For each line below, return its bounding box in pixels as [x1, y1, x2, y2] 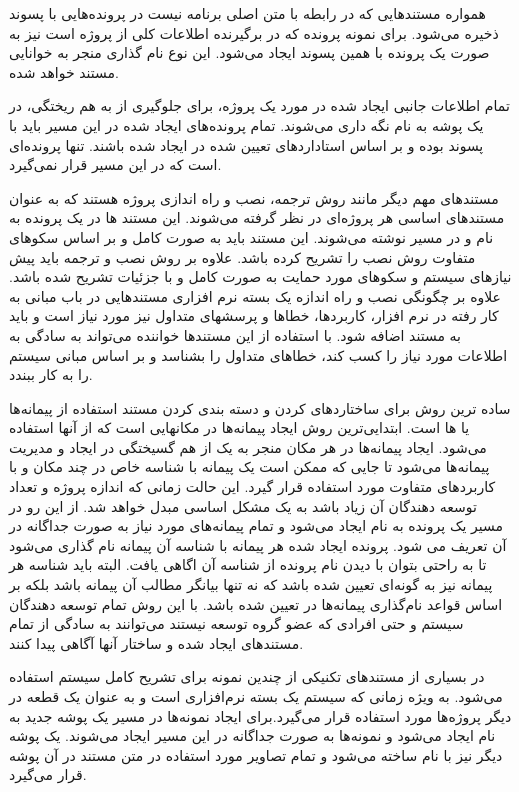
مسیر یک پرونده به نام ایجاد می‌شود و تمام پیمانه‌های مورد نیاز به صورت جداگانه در [9, 515, 503, 536]
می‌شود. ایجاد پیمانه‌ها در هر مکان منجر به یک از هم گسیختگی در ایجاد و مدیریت [9, 436, 487, 457]
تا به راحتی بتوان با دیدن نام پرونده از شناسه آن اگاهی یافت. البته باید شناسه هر [9, 554, 487, 575]
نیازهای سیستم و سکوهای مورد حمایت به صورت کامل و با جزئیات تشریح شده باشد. [9, 266, 512, 287]
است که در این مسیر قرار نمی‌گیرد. [9, 154, 222, 175]
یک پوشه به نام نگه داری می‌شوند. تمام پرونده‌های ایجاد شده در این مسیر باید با [9, 114, 484, 135]
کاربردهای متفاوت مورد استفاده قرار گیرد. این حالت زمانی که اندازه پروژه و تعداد [9, 476, 496, 497]
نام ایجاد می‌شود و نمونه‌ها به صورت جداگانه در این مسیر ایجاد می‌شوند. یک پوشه [9, 725, 496, 746]
